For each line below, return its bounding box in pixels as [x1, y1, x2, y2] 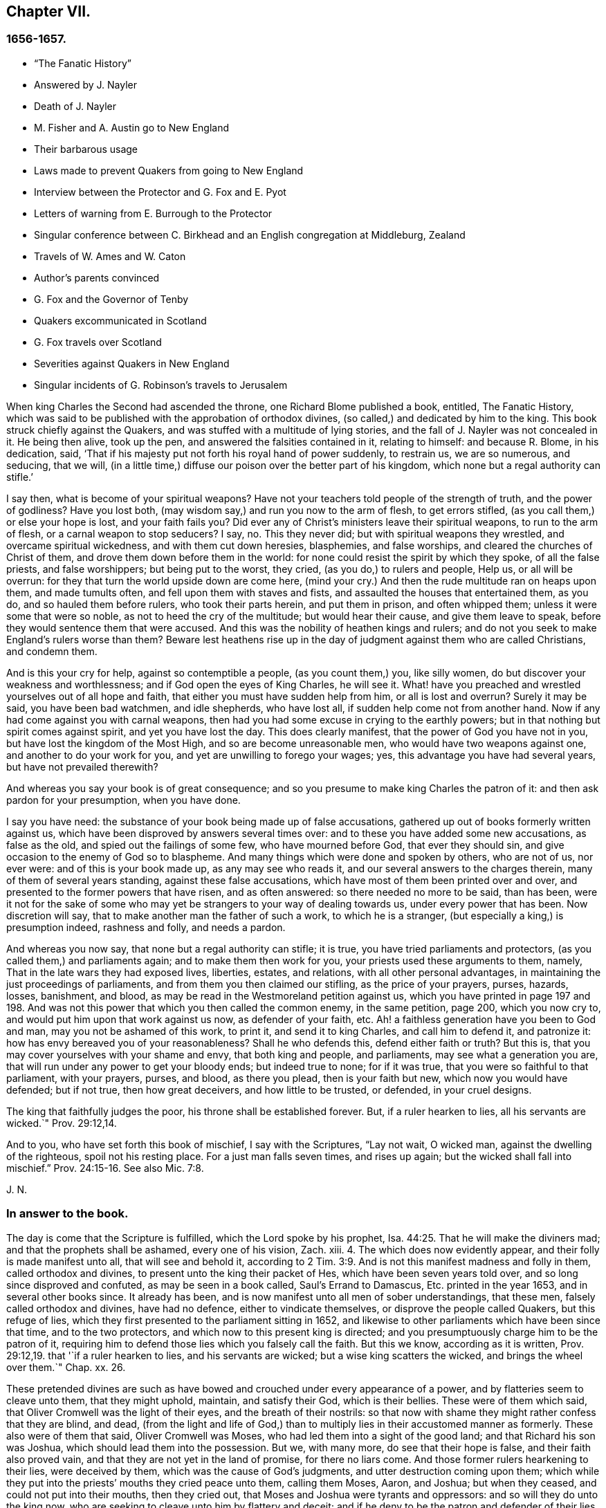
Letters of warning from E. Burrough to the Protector [34, 207, 273, 219]
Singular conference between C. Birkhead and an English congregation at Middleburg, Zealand [34, 228, 466, 241]
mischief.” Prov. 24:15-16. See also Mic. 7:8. [6, 1161, 204, 1174]
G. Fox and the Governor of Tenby [34, 293, 189, 305]
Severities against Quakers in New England [34, 357, 230, 369]
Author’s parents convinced [34, 271, 160, 284]
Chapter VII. [6, 3, 91, 20]
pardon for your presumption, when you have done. [6, 793, 241, 806]
